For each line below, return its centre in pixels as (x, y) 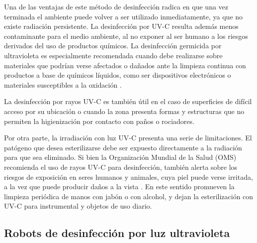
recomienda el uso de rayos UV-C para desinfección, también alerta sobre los (121, 167)
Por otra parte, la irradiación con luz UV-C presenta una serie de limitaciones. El (128, 138)
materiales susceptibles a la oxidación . (63, 84)
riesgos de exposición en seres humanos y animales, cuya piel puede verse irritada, (128, 177)
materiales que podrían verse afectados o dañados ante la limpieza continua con (125, 65)
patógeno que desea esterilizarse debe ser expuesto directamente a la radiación (123, 147)
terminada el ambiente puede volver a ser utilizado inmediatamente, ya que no (124, 16)
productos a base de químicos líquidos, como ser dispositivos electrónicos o (118, 75)
